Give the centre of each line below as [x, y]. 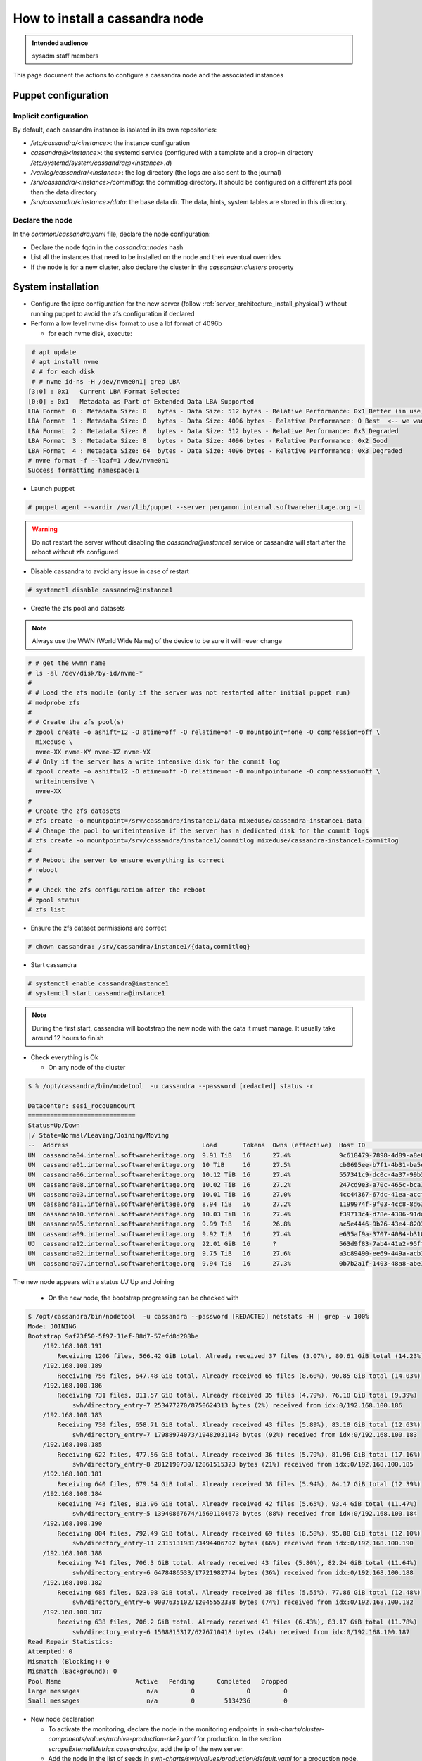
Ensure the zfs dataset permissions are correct [98, 928]
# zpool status [54, 900]
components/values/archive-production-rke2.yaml [122, 1739]
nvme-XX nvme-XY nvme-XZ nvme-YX [93, 752]
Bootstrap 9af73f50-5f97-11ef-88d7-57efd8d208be [113, 1336]
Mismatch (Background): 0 [72, 1672]
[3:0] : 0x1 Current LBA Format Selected [104, 392]
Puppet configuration [61, 95]
